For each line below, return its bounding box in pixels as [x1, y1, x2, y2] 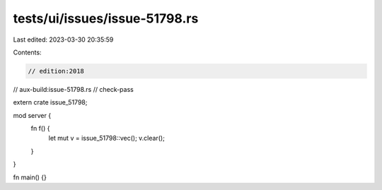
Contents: [13, 48, 42, 57]
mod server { [13, 111, 52, 119]
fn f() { [30, 124, 50, 133]
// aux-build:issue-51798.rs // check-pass [13, 85, 134, 93]
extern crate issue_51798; [13, 98, 88, 107]
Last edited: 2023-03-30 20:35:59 [13, 35, 114, 44]
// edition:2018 [28, 67, 85, 75]
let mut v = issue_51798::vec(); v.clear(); [48, 134, 166, 143]
